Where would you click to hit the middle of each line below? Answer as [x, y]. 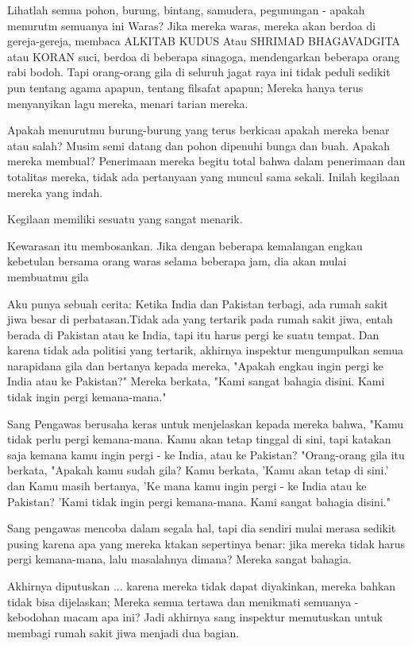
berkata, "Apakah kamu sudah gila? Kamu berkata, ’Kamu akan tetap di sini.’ [198, 470]
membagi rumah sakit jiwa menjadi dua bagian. [123, 632]
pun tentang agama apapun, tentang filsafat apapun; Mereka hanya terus [185, 87]
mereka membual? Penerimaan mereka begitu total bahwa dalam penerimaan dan [206, 161]
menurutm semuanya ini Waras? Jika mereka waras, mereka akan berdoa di [192, 25]
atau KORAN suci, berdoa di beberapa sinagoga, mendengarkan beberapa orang [204, 56]
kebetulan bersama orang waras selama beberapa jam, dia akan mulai [177, 261]
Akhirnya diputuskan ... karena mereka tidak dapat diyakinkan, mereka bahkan [202, 586]
